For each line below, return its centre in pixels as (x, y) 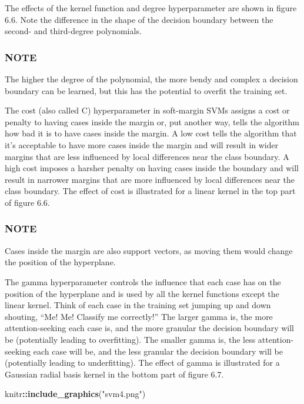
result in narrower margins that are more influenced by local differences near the (150, 179)
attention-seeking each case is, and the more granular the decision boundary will (150, 328)
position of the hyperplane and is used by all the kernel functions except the (142, 293)
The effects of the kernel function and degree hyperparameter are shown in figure (151, 8)
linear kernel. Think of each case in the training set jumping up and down (138, 305)
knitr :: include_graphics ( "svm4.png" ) (75, 394)
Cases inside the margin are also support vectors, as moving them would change (149, 250)
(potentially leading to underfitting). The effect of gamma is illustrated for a (142, 363)
